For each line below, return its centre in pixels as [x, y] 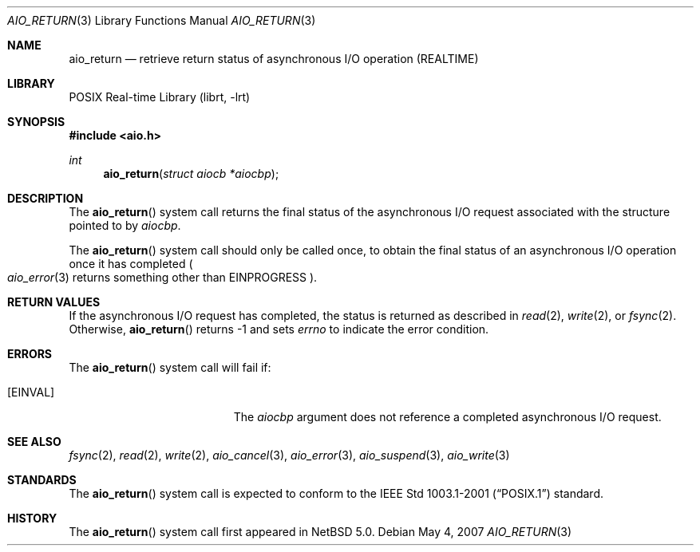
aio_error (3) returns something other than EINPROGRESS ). [162, 277]
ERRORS [30, 354]
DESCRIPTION [45, 198]
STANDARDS [42, 480]
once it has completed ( [131, 264]
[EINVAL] [31, 392]
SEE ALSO [34, 442]
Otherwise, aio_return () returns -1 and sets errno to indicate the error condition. [279, 329]
